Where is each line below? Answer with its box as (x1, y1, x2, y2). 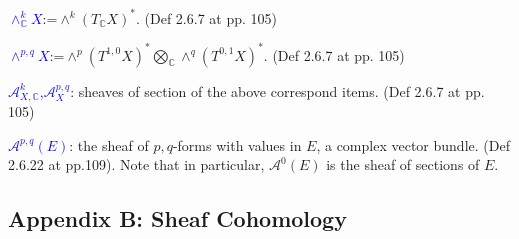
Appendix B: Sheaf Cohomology (8, 203, 347, 234)
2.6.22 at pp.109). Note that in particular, (8, 154, 265, 175)
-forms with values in (172, 134, 302, 155)
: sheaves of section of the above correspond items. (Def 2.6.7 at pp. (70, 80, 485, 101)
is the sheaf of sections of (326, 154, 480, 175)
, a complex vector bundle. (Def (316, 134, 510, 155)
